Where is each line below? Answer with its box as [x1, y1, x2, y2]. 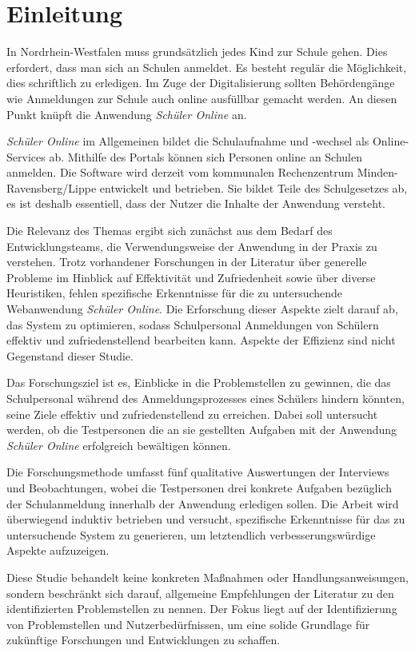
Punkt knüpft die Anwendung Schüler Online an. [6, 106, 247, 122]
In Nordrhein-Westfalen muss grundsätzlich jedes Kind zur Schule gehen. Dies [6, 43, 388, 60]
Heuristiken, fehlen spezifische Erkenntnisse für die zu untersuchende [6, 285, 343, 301]
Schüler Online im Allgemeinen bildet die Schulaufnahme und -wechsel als [6, 133, 369, 149]
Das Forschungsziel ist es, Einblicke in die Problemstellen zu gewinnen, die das [6, 374, 391, 391]
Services [6, 148, 46, 165]
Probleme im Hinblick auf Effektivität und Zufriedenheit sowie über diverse [6, 269, 376, 285]
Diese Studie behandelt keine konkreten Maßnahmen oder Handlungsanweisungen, [6, 568, 409, 585]
